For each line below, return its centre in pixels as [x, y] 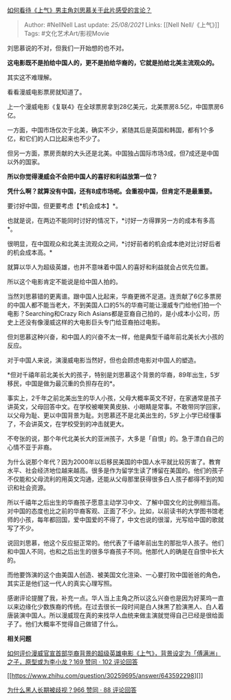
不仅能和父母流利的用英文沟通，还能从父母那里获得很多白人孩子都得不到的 [112, 479]
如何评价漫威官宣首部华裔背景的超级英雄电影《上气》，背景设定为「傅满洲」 [114, 653]
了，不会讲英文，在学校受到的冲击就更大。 [67, 424]
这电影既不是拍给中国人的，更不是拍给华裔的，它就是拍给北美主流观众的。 [112, 63]
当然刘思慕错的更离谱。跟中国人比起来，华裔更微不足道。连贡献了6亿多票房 [114, 296]
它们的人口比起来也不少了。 [64, 139]
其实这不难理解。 [31, 77]
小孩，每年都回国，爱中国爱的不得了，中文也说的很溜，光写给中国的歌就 [121, 520]
